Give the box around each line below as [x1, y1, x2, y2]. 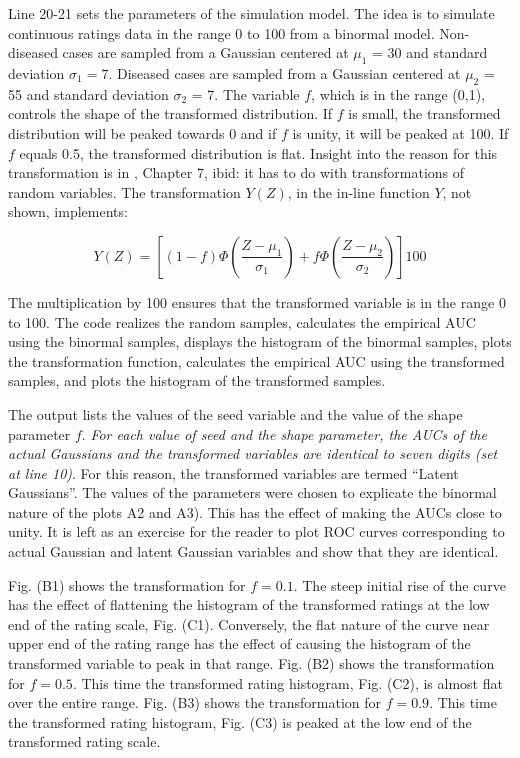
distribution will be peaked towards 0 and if [8, 122, 277, 143]
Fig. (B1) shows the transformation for [8, 574, 246, 595]
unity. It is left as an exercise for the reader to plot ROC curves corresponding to [8, 521, 505, 542]
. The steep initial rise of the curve [293, 574, 506, 595]
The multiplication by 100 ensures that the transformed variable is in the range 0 [8, 291, 506, 312]
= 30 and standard [372, 42, 488, 63]
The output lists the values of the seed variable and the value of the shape [8, 403, 463, 424]
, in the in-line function [287, 181, 430, 202]
